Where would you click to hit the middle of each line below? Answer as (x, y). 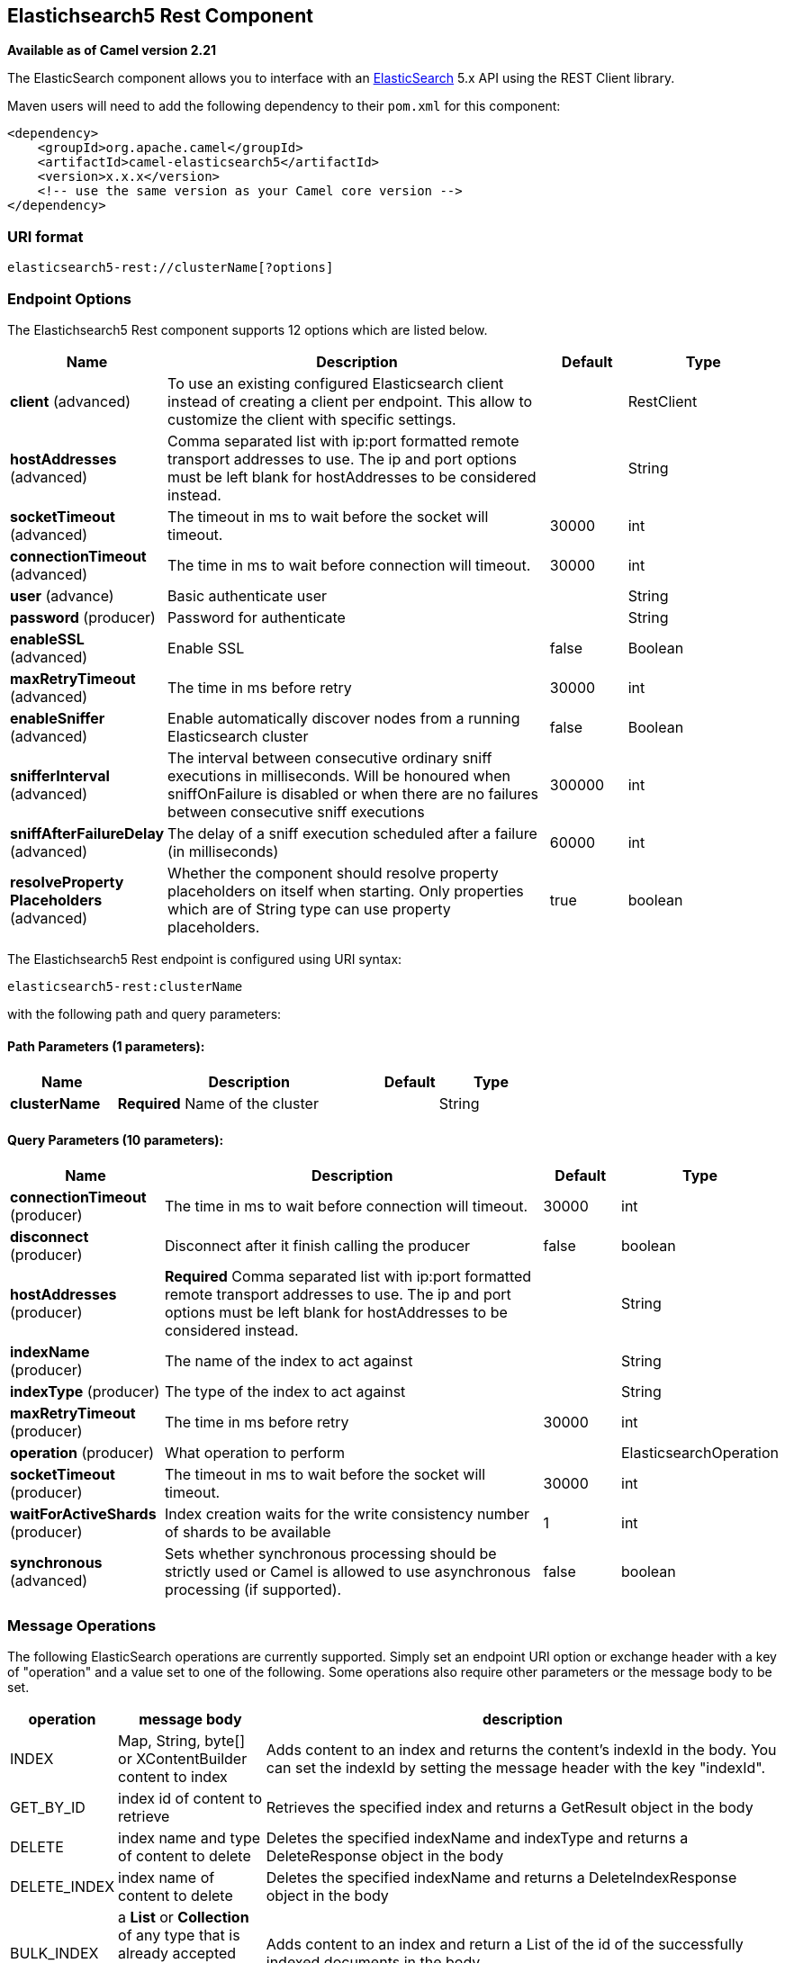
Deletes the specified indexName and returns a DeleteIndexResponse (501, 1878)
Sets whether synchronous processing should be (330, 1554)
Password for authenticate (257, 617)
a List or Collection (184, 1918)
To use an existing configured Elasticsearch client (336, 383)
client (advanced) (71, 401)
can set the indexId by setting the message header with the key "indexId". (516, 1768)
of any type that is (179, 1936)
